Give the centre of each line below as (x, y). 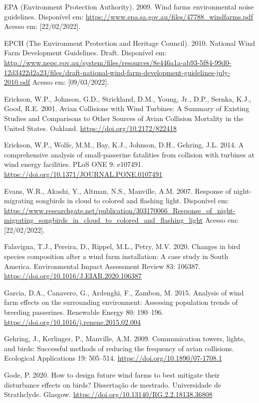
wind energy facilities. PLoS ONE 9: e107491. (74, 164)
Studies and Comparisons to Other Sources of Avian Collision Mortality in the (124, 118)
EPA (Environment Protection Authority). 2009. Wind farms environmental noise (129, 6)
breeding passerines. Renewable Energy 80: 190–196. (84, 312)
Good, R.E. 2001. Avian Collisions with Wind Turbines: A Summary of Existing (127, 108)
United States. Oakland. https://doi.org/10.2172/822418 (90, 128)
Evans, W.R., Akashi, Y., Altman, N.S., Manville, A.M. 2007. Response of (118, 191)
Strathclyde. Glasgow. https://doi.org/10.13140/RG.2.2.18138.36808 (108, 394)
